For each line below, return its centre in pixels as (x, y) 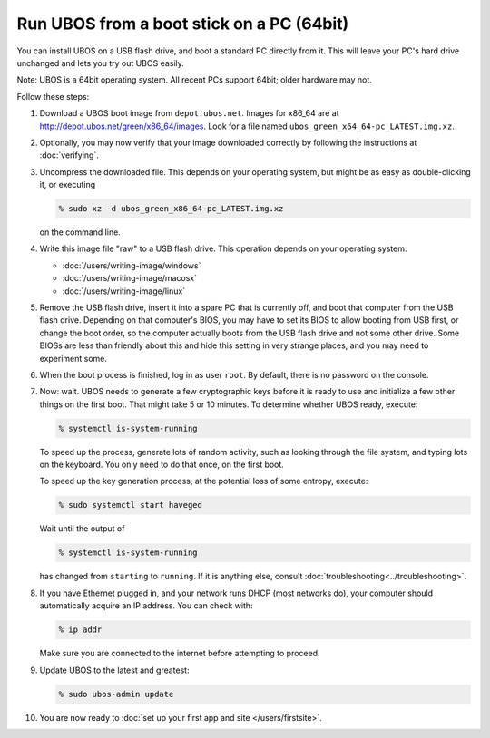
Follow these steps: (53, 96)
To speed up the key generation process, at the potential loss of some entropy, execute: (204, 481)
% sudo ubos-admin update (116, 694)
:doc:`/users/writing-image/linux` (124, 291)
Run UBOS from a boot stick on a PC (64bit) (183, 24)
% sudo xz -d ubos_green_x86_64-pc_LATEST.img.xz (171, 209)
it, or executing (67, 185)
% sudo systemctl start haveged (131, 505)
